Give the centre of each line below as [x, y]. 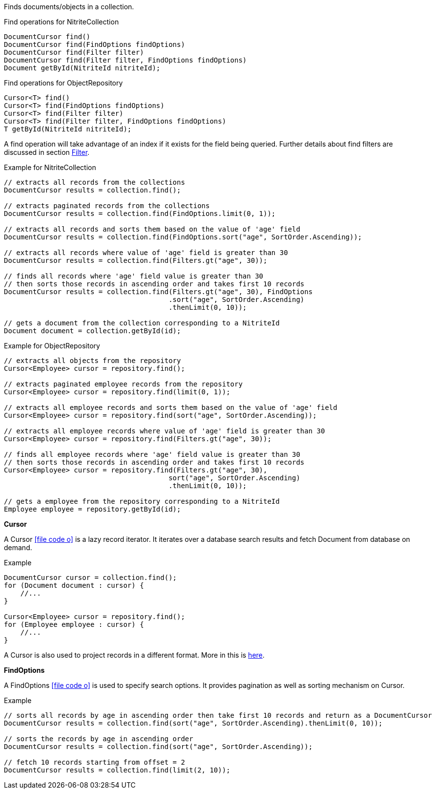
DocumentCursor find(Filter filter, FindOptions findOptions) [125, 60]
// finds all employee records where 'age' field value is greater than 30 [152, 454]
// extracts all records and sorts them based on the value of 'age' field [152, 229]
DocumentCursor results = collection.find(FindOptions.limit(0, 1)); [140, 214]
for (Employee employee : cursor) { [74, 624]
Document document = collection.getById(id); [93, 331]
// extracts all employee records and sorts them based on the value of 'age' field [171, 407]
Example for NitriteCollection [50, 167]
